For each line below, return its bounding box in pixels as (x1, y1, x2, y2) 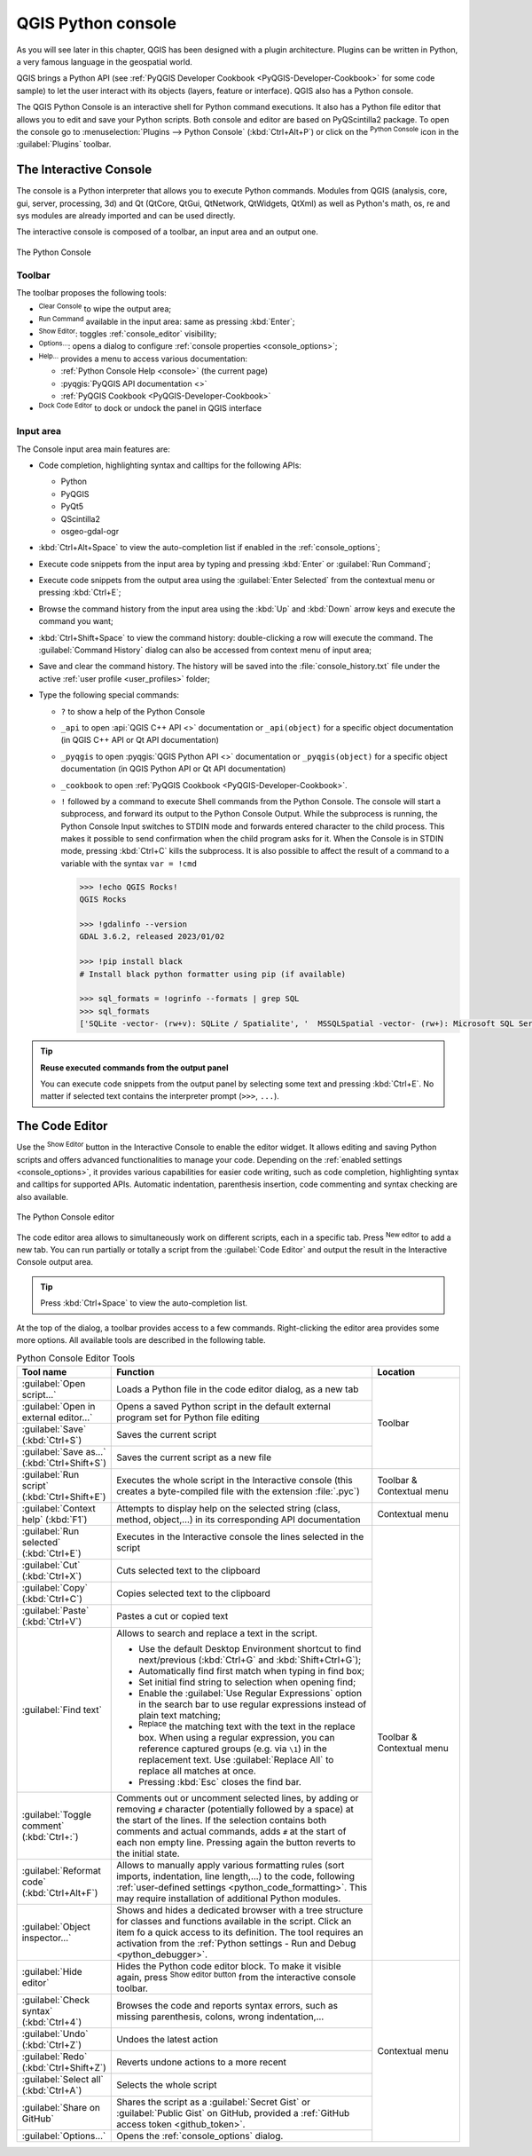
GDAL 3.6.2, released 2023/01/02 (79, 932, 225, 942)
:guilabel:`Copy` (21, 1581, 89, 1593)
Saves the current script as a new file (116, 1451, 272, 1464)
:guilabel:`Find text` (21, 1703, 102, 1716)
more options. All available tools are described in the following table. (16, 1334, 266, 1345)
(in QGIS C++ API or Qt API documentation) (60, 735, 219, 746)
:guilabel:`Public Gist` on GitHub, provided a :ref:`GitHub (116, 2107, 350, 2120)
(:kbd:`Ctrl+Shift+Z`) (21, 2062, 106, 2074)
